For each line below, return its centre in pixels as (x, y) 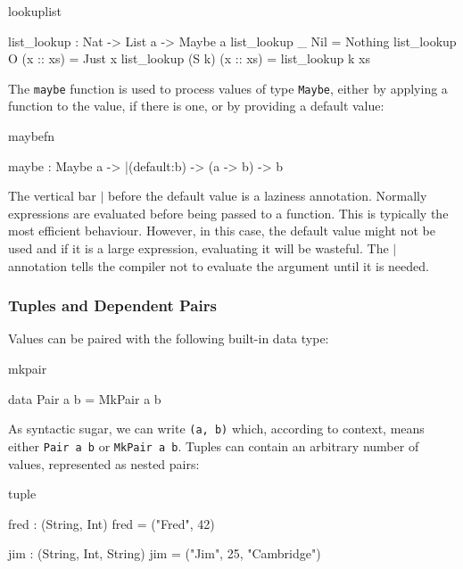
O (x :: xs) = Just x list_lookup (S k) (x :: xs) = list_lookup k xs (189, 58)
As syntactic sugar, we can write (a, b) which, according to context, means (216, 429)
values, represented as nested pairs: (104, 463)
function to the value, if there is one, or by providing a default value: (196, 106)
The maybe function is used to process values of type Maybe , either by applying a (228, 88)
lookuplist (35, 11)
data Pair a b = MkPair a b (85, 398)
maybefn (32, 136)
